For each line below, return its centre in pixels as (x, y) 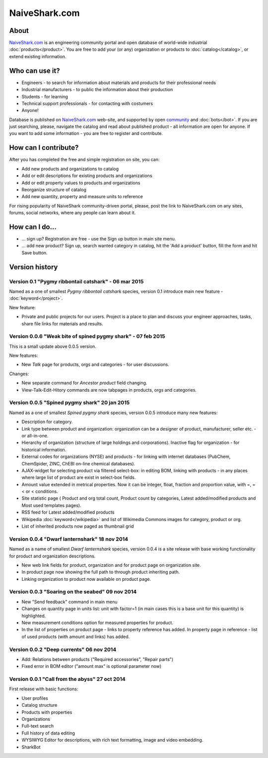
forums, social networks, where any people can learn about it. (72, 213)
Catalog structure (39, 705)
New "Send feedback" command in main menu (69, 602)
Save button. (34, 253)
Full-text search (38, 726)
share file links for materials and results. (63, 324)
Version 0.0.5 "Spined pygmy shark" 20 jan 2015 (69, 403)
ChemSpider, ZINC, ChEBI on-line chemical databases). (78, 463)
